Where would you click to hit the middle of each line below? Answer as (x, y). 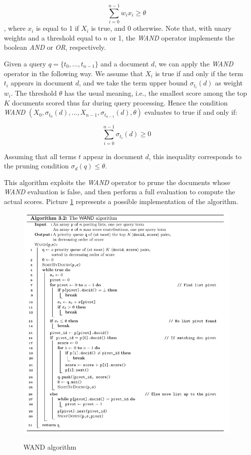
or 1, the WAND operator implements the (172, 37)
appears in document (42, 83)
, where (15, 28)
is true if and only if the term (199, 73)
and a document (125, 63)
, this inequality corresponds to (195, 156)
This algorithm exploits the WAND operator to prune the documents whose (117, 182)
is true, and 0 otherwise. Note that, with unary (161, 28)
